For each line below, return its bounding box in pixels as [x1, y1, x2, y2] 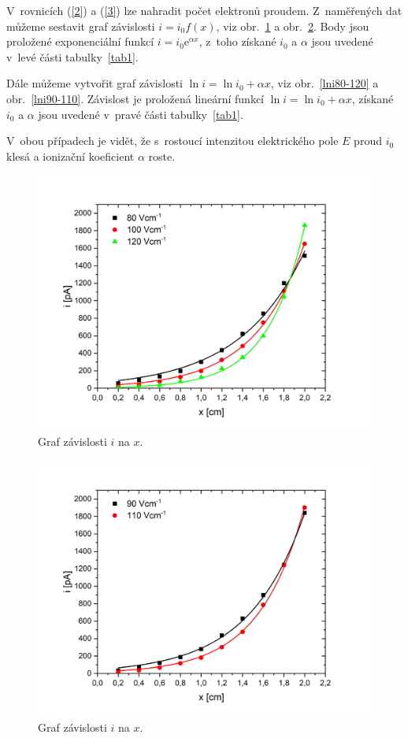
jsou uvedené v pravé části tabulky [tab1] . [38, 106, 243, 122]
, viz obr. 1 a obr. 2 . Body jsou [216, 17, 369, 34]
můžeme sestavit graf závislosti [6, 17, 155, 34]
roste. [148, 147, 176, 164]
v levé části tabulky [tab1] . [6, 48, 139, 65]
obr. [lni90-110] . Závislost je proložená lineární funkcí [6, 90, 264, 106]
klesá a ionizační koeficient [6, 147, 135, 164]
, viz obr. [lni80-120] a [270, 75, 379, 91]
